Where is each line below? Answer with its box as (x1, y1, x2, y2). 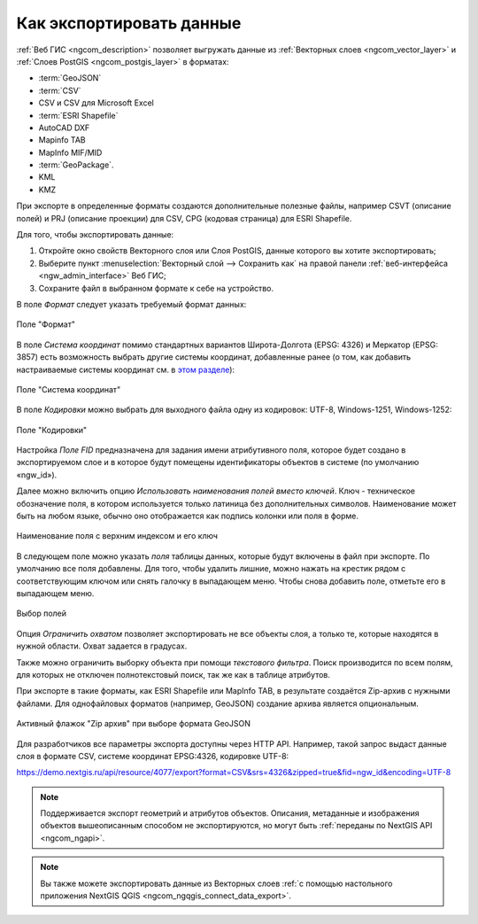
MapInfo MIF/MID (38, 147, 103, 158)
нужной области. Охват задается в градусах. (16, 641, 188, 651)
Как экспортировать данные (16, 13, 242, 33)
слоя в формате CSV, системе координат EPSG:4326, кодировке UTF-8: (16, 750, 289, 761)
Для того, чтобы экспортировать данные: (16, 229, 174, 240)
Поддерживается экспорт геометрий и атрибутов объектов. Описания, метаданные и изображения (40, 808, 420, 819)
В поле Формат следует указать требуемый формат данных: (16, 299, 247, 309)
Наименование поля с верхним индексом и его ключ (16, 531, 219, 541)
